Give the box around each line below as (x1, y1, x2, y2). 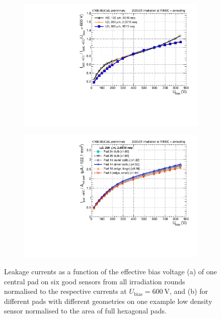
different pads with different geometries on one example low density (4, 295, 212, 306)
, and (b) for (170, 286, 208, 296)
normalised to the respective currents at (4, 286, 127, 296)
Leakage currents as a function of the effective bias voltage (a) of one (4, 266, 217, 276)
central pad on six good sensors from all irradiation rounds (4, 276, 185, 286)
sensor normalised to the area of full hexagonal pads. (4, 305, 167, 316)
